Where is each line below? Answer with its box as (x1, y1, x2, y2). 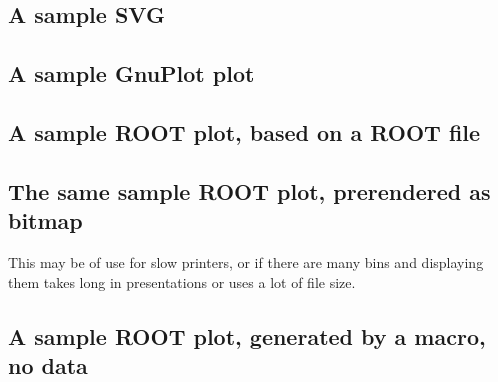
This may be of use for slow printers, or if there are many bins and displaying (8, 251, 484, 272)
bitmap (8, 205, 83, 236)
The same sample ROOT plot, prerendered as (8, 175, 491, 206)
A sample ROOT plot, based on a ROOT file (8, 116, 481, 147)
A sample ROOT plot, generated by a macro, (8, 320, 486, 351)
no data (8, 349, 88, 380)
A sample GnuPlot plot (8, 58, 255, 89)
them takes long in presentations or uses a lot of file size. (8, 271, 356, 292)
